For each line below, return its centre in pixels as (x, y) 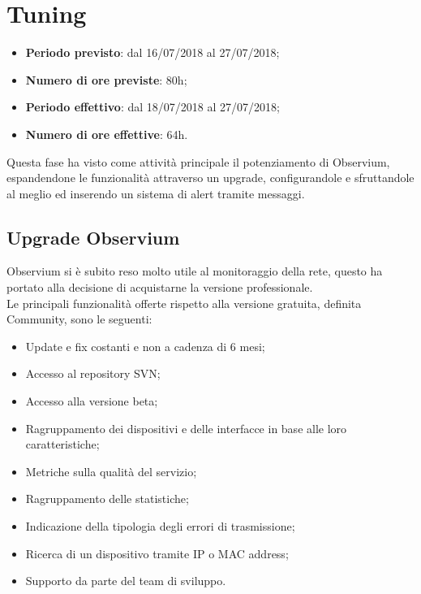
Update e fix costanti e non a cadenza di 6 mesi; (145, 346)
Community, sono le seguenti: (79, 319)
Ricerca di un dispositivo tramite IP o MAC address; (157, 553)
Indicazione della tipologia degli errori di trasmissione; (160, 526)
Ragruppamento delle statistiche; (107, 499)
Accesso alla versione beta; (92, 401)
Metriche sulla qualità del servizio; (111, 471)
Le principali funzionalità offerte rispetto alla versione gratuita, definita (184, 303)
